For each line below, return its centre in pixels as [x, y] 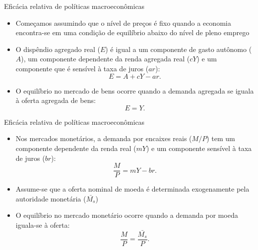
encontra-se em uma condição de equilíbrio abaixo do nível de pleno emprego [132, 32]
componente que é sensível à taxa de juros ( [82, 68]
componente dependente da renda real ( [76, 148]
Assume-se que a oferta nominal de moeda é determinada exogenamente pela [132, 189]
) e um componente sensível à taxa [199, 148]
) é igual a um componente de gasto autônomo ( [179, 49]
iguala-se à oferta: [43, 225]
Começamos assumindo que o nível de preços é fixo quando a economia [123, 23]
